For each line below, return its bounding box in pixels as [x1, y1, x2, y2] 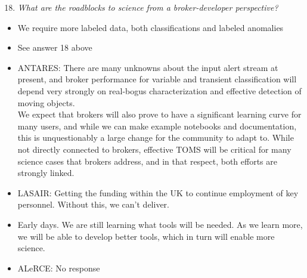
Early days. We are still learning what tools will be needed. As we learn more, [17, 218, 303, 230]
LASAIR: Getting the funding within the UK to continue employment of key [17, 186, 299, 199]
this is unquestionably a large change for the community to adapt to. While [17, 131, 294, 144]
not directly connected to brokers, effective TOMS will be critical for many [17, 143, 292, 155]
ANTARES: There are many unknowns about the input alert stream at [17, 61, 278, 73]
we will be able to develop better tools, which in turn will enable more [17, 230, 275, 242]
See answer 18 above [17, 41, 92, 54]
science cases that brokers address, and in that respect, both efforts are [17, 155, 277, 167]
